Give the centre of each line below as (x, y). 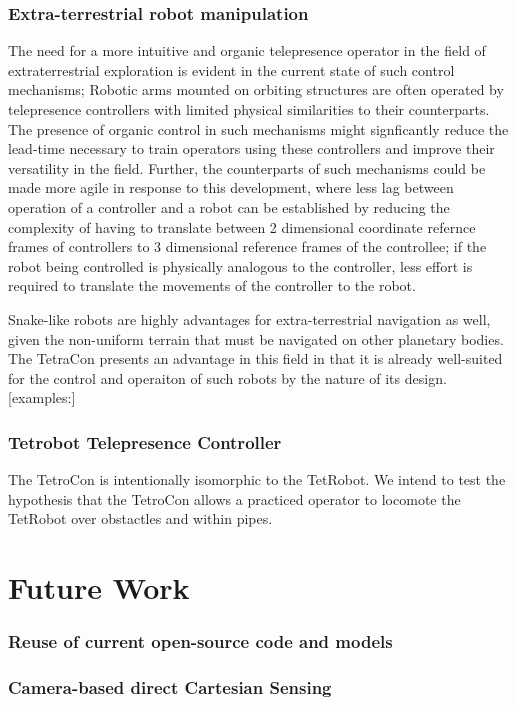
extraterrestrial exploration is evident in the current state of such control (231, 69)
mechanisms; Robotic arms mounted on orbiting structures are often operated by (256, 89)
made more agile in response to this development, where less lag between (231, 187)
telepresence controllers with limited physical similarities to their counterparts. (249, 109)
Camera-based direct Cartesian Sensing (170, 687)
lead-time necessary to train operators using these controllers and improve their (251, 148)
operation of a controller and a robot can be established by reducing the (229, 206)
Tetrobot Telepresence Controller (145, 441)
